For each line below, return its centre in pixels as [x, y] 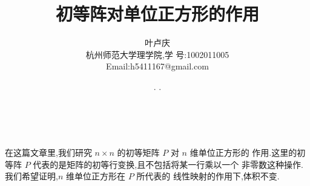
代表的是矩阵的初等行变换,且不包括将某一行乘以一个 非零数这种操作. [168, 164]
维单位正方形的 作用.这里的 [243, 152]
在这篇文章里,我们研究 [48, 152]
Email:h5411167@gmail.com [157, 66]
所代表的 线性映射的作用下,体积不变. [208, 176]
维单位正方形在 [95, 176]
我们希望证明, [31, 176]
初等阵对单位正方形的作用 [157, 14]
